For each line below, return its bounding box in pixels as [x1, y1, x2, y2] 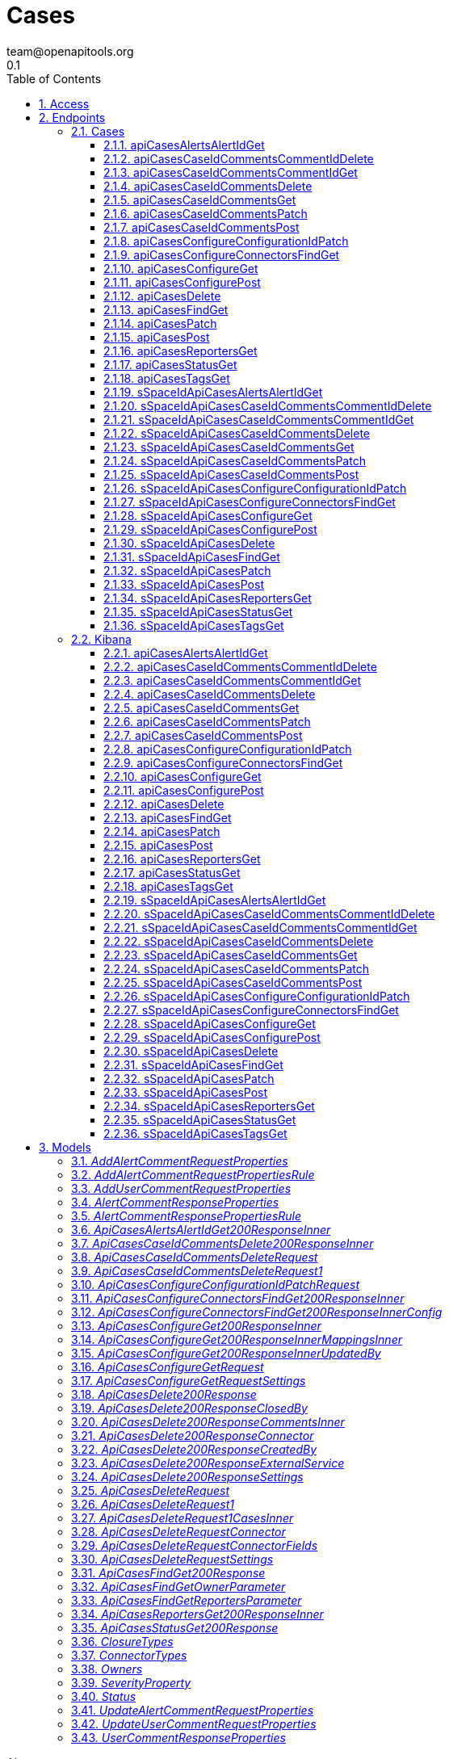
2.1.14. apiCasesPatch [103, 316, 217, 330]
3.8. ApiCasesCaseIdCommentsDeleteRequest [71, 1249, 318, 1264]
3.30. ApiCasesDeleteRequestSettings [71, 1551, 274, 1566]
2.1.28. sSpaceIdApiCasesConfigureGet [103, 508, 313, 523]
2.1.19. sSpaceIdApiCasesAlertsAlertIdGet [103, 384, 323, 399]
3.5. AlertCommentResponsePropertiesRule [71, 1208, 302, 1223]
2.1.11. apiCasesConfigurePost [103, 275, 261, 289]
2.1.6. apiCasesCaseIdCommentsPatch [103, 206, 308, 220]
